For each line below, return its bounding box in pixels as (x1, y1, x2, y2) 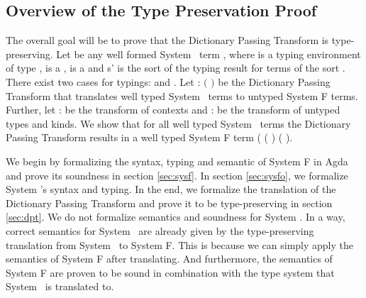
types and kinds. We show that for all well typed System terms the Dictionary (6, 116, 351, 131)
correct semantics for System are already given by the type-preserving (6, 223, 314, 238)
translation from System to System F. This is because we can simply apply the (6, 237, 353, 252)
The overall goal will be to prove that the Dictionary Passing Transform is (6, 33, 329, 48)
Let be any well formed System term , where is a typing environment (56, 46, 361, 61)
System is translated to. (6, 279, 114, 294)
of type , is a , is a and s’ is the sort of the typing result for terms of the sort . (6, 60, 345, 75)
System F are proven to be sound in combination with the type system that (6, 265, 335, 280)
